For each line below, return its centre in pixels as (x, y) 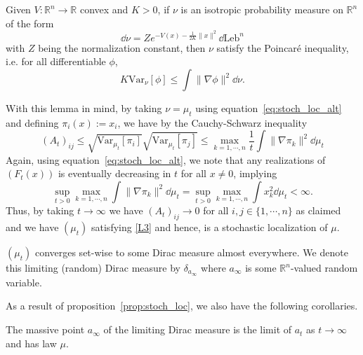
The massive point (45, 329)
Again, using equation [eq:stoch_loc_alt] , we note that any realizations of (166, 159)
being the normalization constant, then (122, 47)
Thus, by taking (40, 210)
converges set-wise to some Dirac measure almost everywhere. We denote (191, 252)
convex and (104, 9)
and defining (32, 122)
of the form (30, 23)
